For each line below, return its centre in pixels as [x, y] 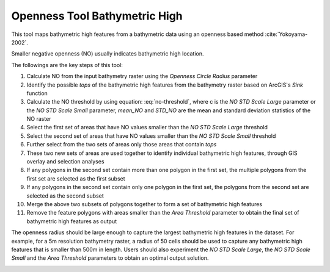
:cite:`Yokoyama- [286, 34]
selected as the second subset [65, 196]
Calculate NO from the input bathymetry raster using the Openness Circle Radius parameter [142, 76]
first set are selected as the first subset [76, 178]
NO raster [39, 119]
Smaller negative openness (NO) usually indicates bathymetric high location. [108, 54]
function [37, 93]
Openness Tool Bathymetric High [97, 16]
